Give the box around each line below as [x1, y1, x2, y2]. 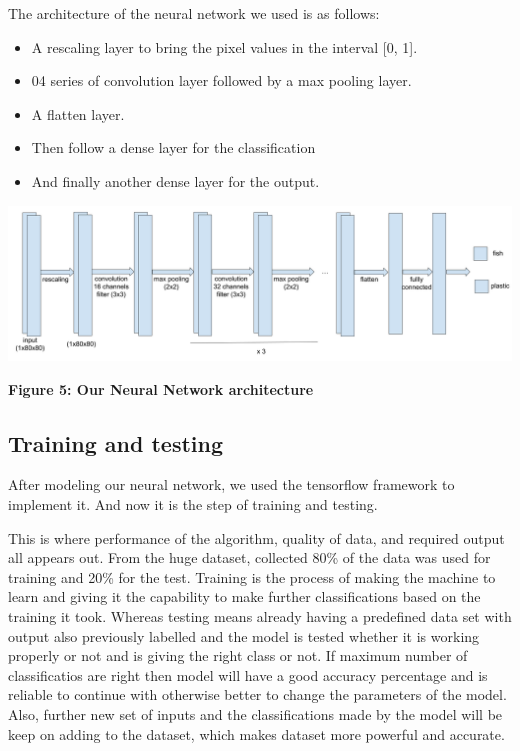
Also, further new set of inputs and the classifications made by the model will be [8, 704, 503, 725]
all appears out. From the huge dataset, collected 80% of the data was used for [8, 547, 491, 568]
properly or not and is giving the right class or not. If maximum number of [8, 645, 468, 666]
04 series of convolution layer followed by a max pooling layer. [31, 70, 412, 91]
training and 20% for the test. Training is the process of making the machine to [8, 566, 496, 587]
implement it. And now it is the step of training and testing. [8, 494, 378, 515]
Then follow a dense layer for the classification [31, 137, 316, 158]
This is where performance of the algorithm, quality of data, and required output [8, 527, 505, 548]
